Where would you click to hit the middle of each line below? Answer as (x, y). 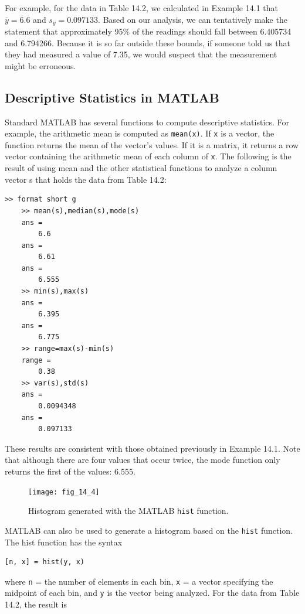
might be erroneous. (40, 65)
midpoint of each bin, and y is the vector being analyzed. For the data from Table (152, 593)
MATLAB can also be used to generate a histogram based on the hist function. (149, 530)
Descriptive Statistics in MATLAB (112, 97)
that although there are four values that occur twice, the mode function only (143, 460)
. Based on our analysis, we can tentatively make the (193, 19)
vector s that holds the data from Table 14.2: (86, 179)
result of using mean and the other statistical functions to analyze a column (141, 168)
